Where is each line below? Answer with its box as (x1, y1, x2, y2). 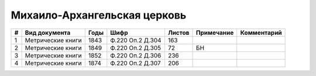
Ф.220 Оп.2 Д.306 (110, 51, 162, 59)
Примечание (196, 28, 234, 37)
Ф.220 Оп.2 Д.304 (110, 36, 162, 44)
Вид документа (25, 28, 71, 37)
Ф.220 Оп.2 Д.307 (110, 59, 161, 67)
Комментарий (240, 28, 282, 37)
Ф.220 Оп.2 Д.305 (110, 44, 162, 52)
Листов (167, 28, 190, 37)
